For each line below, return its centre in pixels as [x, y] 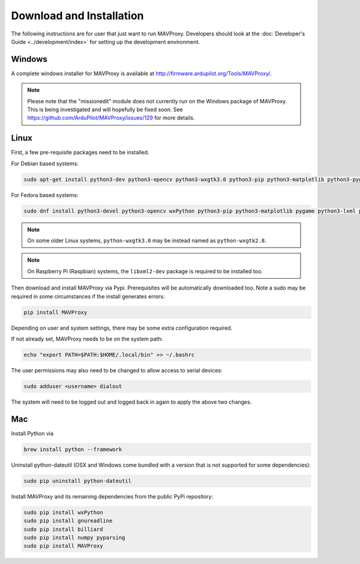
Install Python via [32, 433]
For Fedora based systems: [45, 195]
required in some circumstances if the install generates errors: [88, 296]
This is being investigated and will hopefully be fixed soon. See [105, 110]
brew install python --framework [73, 449]
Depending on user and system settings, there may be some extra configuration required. [122, 328]
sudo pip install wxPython [63, 512]
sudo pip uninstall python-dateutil [78, 481]
